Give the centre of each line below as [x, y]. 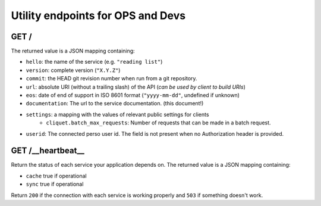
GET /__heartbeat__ [48, 151]
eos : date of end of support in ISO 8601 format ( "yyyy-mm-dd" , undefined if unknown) [133, 95]
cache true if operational [56, 176]
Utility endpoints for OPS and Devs [98, 15]
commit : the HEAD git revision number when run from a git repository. [111, 79]
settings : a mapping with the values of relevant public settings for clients [117, 114]
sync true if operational [55, 184]
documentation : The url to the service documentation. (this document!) [115, 104]
